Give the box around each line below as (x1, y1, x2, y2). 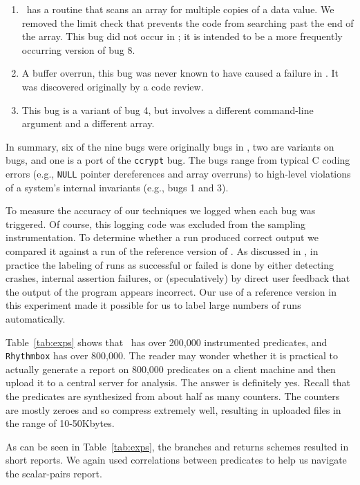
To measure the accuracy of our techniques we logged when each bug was (6, 203, 316, 218)
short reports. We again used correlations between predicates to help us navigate (6, 453, 347, 467)
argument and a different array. (21, 116, 155, 131)
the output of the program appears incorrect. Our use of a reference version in (6, 284, 337, 298)
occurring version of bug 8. (21, 42, 135, 57)
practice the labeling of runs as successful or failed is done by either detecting (6, 257, 334, 272)
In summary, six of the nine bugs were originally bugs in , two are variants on (6, 139, 334, 153)
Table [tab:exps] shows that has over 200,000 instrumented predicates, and (6, 334, 328, 349)
